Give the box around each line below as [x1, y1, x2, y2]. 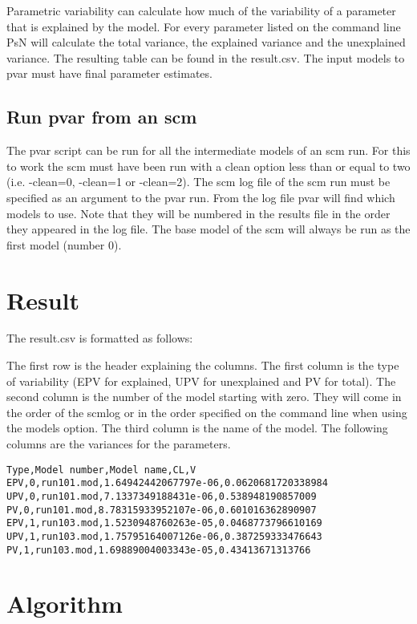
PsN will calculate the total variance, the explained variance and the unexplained [6, 34, 406, 51]
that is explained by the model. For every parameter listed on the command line [6, 18, 401, 34]
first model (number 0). [6, 236, 122, 253]
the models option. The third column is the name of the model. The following [6, 419, 388, 436]
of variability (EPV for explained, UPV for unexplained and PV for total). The [6, 372, 396, 389]
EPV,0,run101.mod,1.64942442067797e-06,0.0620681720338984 [6, 477, 328, 489]
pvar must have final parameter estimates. [6, 65, 213, 82]
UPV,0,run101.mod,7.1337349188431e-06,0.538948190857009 [6, 490, 317, 502]
